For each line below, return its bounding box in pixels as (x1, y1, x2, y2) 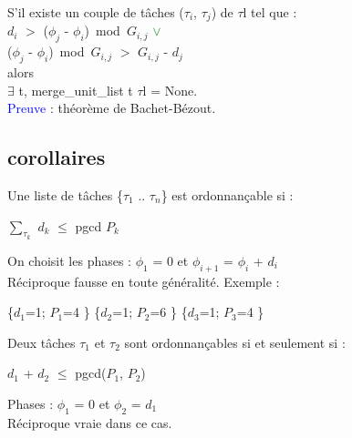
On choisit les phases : (7, 250, 132, 270)
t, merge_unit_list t (18, 80, 133, 99)
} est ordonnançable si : (160, 186, 294, 205)
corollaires (7, 143, 106, 171)
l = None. (142, 80, 198, 99)
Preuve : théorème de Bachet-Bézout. (7, 98, 216, 117)
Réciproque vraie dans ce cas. (7, 413, 172, 432)
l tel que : (243, 3, 297, 21)
